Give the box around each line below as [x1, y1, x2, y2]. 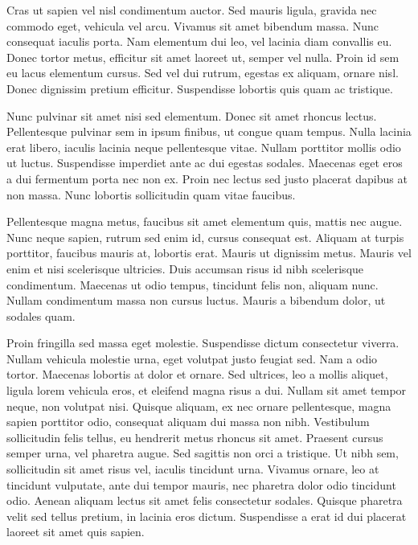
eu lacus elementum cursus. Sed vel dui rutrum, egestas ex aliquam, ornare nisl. [6, 64, 399, 81]
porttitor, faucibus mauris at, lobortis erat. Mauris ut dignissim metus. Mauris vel [6, 244, 412, 261]
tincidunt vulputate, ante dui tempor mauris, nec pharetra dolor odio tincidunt [6, 476, 396, 493]
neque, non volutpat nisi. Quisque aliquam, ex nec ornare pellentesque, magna [6, 397, 391, 414]
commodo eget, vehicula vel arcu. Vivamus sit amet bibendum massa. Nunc [6, 17, 379, 34]
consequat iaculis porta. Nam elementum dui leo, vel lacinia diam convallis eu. [6, 33, 392, 50]
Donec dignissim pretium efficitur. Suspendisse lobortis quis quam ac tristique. [6, 80, 393, 96]
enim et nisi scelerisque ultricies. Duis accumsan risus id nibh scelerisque [6, 260, 364, 277]
